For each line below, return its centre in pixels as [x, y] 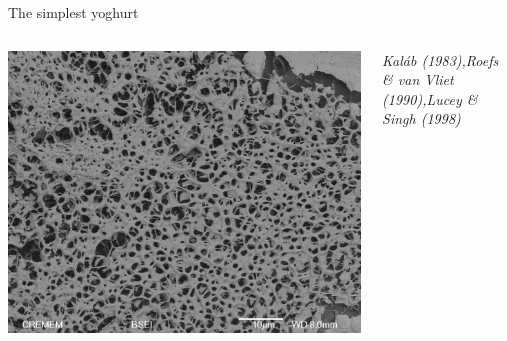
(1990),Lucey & [430, 98]
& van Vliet [418, 79]
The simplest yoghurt [73, 12]
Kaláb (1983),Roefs [440, 59]
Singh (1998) [421, 118]
